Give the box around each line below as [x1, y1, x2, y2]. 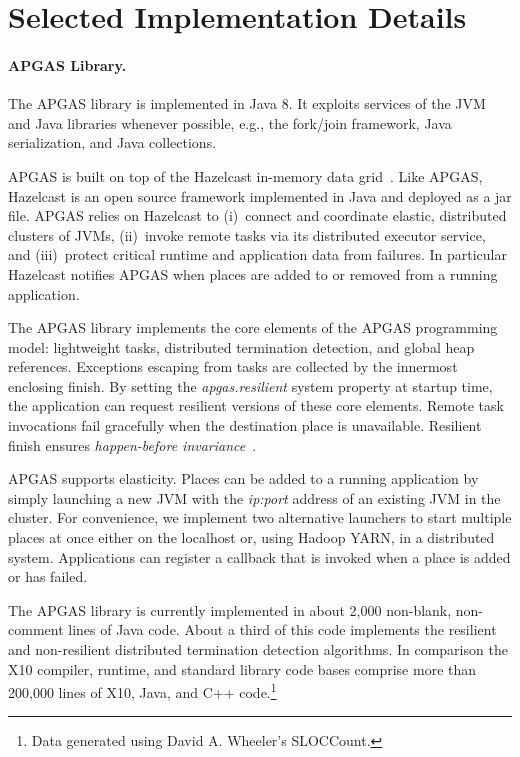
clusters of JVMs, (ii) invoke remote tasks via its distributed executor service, [8, 224, 486, 245]
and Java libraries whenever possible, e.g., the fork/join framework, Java [8, 112, 452, 133]
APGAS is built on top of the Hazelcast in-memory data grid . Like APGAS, [8, 165, 483, 186]
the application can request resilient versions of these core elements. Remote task [8, 395, 504, 416]
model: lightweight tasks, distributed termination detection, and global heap [8, 336, 475, 357]
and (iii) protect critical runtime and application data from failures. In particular [8, 244, 507, 265]
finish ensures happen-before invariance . [8, 434, 257, 455]
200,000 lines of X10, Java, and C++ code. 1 [8, 679, 277, 702]
